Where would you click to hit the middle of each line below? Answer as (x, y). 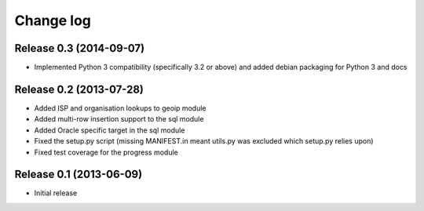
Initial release (56, 193)
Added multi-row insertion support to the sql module (119, 119)
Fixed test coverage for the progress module (106, 152)
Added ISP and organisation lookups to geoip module (121, 108)
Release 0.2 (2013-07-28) (79, 89)
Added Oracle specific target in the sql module (110, 130)
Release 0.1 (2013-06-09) (79, 175)
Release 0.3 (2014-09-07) (80, 48)
